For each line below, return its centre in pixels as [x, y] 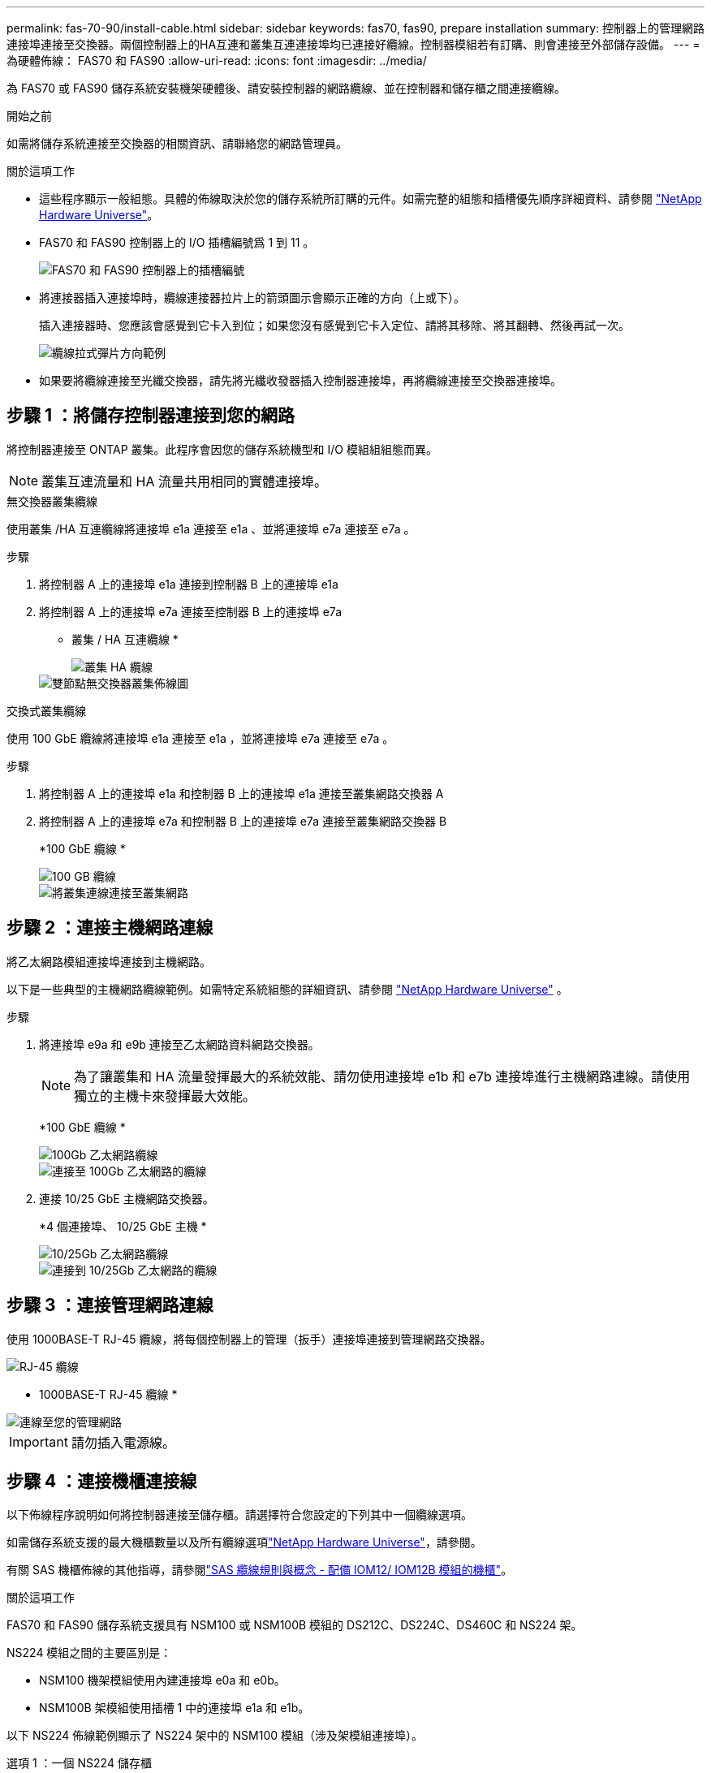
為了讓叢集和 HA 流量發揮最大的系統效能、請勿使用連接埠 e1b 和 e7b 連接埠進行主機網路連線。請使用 [382, 1076]
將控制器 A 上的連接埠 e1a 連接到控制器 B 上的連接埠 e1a [189, 584]
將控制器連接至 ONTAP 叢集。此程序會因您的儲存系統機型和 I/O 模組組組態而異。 [222, 449]
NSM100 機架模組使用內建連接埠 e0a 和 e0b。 [162, 1680]
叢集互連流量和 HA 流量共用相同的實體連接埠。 [184, 481]
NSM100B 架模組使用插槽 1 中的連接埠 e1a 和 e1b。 [175, 1708]
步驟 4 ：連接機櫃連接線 [102, 1481]
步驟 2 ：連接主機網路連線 [110, 928]
